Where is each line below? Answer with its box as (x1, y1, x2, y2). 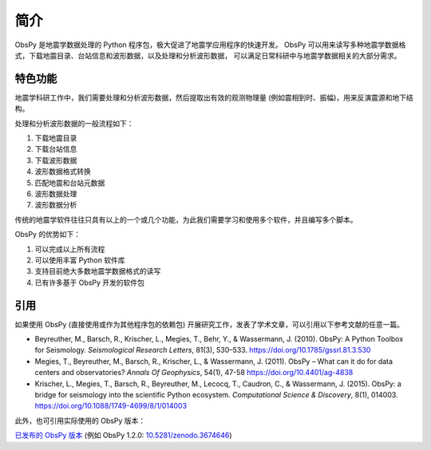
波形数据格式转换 (34, 167, 91, 176)
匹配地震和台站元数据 (34, 178, 105, 187)
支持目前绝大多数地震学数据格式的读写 (34, 266, 161, 276)
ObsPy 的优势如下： (14, 230, 81, 239)
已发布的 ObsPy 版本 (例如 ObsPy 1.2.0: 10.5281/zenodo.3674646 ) (14, 431, 232, 440)
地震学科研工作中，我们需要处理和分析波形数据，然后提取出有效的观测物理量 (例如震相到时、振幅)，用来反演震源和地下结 (14, 93, 414, 102)
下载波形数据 (34, 156, 77, 165)
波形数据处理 (34, 188, 77, 199)
